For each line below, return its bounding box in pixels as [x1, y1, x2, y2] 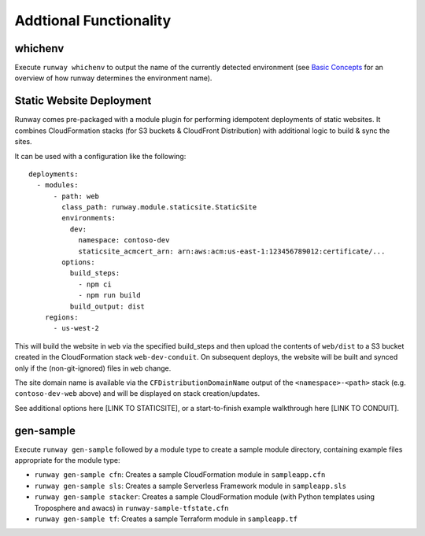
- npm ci [78, 279, 112, 289]
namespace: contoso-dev [78, 236, 170, 245]
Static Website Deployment [14, 94, 152, 108]
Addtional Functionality [14, 12, 172, 29]
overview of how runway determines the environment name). [14, 73, 213, 83]
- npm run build [78, 291, 141, 300]
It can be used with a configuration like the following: [14, 151, 187, 161]
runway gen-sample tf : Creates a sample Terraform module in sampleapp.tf [34, 514, 298, 523]
